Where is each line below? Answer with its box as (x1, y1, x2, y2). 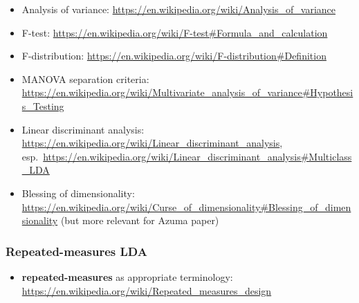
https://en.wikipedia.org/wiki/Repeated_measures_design (21, 283, 272, 297)
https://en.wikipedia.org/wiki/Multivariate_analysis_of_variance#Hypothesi (21, 85, 353, 100)
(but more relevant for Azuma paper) (60, 213, 219, 228)
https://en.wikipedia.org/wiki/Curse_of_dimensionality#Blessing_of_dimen (21, 199, 351, 214)
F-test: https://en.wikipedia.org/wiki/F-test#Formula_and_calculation (21, 25, 328, 39)
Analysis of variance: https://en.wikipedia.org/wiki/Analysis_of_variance (21, 2, 336, 16)
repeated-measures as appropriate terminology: (21, 269, 233, 284)
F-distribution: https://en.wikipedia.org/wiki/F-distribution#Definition (21, 48, 326, 63)
